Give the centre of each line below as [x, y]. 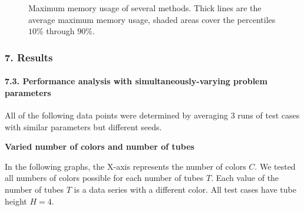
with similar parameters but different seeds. [83, 126]
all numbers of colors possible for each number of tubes [104, 178]
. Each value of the [245, 178]
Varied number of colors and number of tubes [100, 146]
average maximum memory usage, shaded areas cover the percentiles [152, 19]
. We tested [275, 166]
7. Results [29, 57]
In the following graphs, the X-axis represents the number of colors [125, 166]
